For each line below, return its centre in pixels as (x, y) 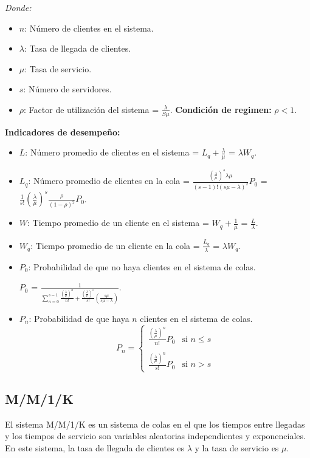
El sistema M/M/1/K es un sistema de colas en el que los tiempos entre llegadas (155, 424)
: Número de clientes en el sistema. (89, 28)
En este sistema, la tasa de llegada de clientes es (95, 447)
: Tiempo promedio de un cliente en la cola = (115, 245)
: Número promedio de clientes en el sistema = (112, 152)
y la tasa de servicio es (237, 447)
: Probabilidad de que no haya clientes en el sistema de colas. (142, 266)
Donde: (18, 7)
